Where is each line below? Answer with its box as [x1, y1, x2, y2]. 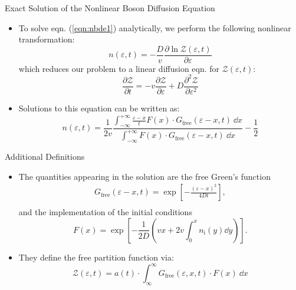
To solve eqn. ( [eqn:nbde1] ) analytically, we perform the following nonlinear [18, 21, 291, 34]
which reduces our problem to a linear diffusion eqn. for [18, 62, 220, 74]
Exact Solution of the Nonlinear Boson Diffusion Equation [5, 2, 215, 14]
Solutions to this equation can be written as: [18, 102, 180, 114]
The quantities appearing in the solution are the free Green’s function [18, 170, 271, 182]
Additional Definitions [5, 150, 85, 163]
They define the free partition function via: [18, 251, 174, 263]
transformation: [18, 33, 75, 45]
